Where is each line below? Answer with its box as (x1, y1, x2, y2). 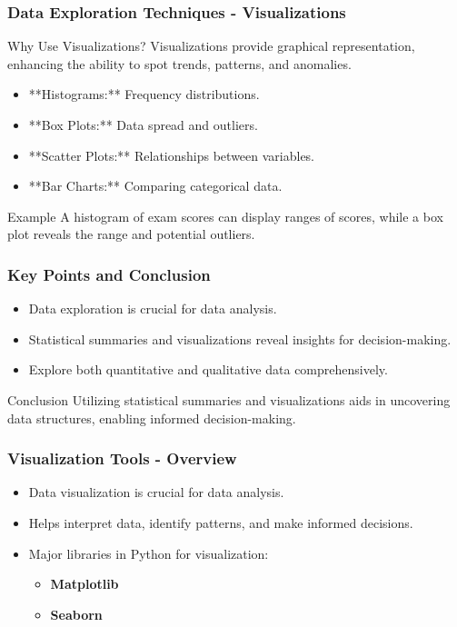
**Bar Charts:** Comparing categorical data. (28, 176, 283, 195)
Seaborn (50, 604, 103, 623)
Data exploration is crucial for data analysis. (28, 299, 277, 318)
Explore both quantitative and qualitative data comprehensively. (28, 360, 388, 379)
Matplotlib (50, 574, 119, 593)
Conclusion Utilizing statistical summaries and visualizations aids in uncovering (7, 390, 451, 409)
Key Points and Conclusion (7, 263, 211, 285)
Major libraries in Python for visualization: (28, 543, 269, 562)
